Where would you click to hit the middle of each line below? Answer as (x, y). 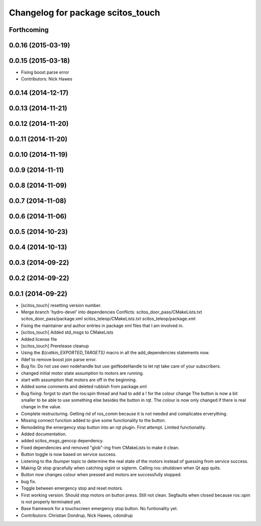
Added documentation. (44, 434)
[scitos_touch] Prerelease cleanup (55, 346)
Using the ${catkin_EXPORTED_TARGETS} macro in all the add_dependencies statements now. (115, 353)
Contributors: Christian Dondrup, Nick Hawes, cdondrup (77, 515)
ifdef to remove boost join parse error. (59, 359)
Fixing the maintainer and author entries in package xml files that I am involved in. (102, 325)
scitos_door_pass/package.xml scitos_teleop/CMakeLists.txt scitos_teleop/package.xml (108, 319)
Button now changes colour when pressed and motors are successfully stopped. (101, 475)
